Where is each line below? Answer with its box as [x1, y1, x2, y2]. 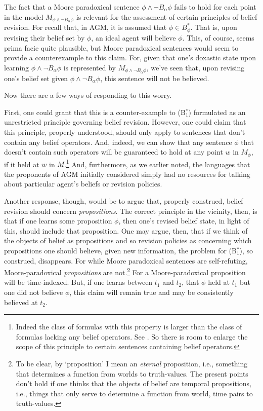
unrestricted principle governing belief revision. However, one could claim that [4, 117, 246, 127]
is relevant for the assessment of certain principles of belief [76, 11, 257, 22]
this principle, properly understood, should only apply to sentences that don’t [4, 126, 245, 137]
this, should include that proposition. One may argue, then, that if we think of [4, 225, 248, 236]
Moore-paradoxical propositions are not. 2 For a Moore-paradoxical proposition [4, 266, 246, 277]
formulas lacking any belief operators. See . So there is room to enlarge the [16, 331, 248, 342]
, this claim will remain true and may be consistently [69, 287, 234, 297]
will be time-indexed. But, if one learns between [4, 277, 153, 287]
